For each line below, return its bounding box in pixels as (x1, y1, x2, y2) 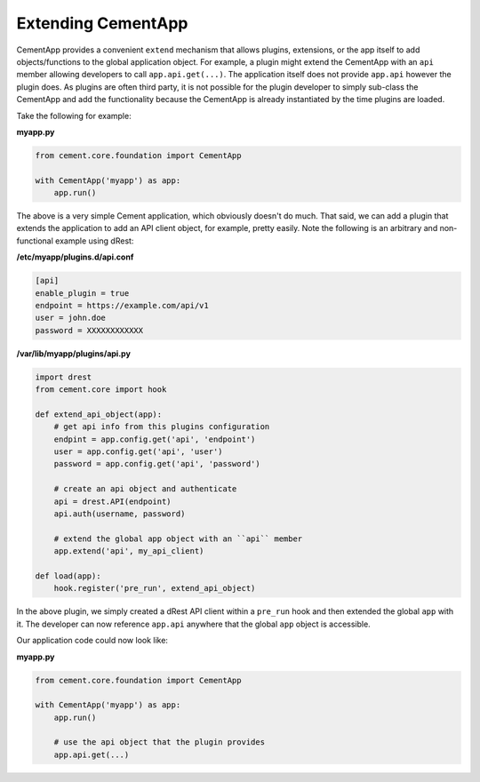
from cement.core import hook (35, 385, 167, 395)
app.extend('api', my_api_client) (53, 547, 204, 556)
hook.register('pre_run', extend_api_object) (53, 583, 256, 594)
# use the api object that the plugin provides (53, 738, 266, 747)
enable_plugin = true (35, 288, 130, 298)
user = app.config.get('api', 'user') (53, 447, 223, 457)
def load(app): (35, 571, 101, 581)
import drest (35, 371, 92, 382)
